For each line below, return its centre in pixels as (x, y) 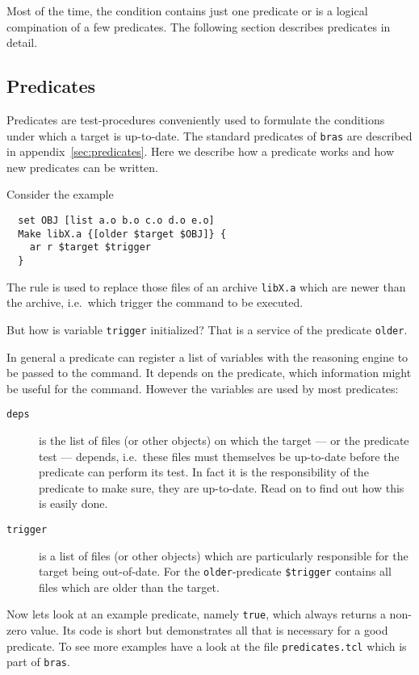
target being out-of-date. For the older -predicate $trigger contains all (215, 571)
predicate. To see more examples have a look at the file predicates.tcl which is (207, 646)
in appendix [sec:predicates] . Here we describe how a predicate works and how (200, 151)
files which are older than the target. (129, 587)
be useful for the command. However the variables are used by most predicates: (203, 388)
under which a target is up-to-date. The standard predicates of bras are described (209, 135)
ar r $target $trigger (90, 247)
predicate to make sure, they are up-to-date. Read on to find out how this (222, 487)
